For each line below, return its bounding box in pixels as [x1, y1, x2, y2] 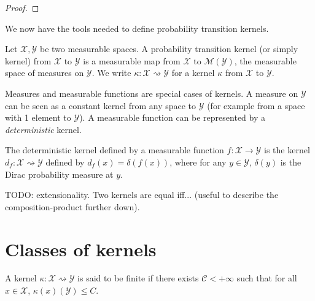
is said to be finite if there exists [77, 272, 199, 284]
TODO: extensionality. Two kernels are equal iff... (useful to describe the [5, 188, 279, 201]
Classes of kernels [5, 236, 157, 261]
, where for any [169, 155, 227, 168]
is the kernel [264, 143, 310, 156]
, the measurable [234, 54, 297, 67]
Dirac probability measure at [5, 167, 114, 180]
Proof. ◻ [5, 1, 39, 13]
